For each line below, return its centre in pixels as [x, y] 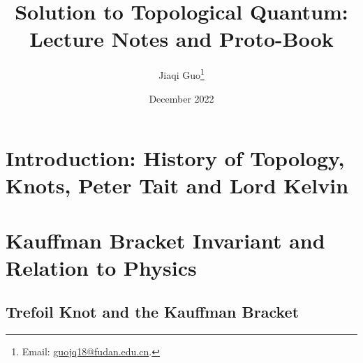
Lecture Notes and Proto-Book [181, 39]
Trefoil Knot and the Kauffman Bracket [153, 312]
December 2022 [181, 98]
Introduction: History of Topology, [175, 158]
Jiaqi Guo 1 [181, 74]
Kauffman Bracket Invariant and [165, 240]
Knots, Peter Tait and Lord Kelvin [177, 185]
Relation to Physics [101, 267]
